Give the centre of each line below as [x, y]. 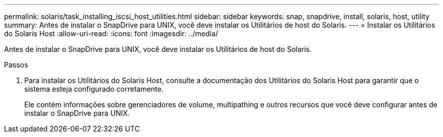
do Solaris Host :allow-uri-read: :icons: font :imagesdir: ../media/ [111, 33]
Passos [16, 65]
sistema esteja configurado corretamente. [94, 89]
